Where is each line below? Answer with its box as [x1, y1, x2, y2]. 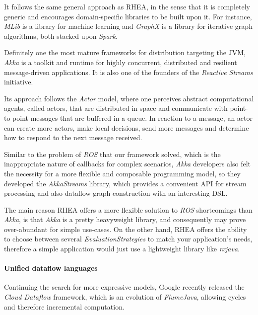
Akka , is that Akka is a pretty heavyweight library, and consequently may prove [4, 214, 246, 225]
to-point [4, 112, 29, 123]
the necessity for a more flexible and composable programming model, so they [4, 168, 241, 178]
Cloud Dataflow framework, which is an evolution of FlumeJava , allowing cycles [4, 292, 246, 302]
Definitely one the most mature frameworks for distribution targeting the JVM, [4, 47, 246, 58]
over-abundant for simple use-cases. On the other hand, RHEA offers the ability [4, 224, 247, 234]
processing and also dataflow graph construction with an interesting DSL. [4, 188, 228, 198]
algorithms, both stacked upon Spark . [4, 30, 118, 41]
